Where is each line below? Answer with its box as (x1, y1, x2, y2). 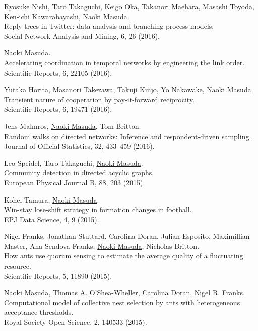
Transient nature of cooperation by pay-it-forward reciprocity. (4, 94, 195, 104)
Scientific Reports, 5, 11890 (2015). (4, 270, 112, 281)
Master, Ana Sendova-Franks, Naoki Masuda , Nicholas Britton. (4, 240, 200, 251)
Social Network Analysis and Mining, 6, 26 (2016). (4, 30, 160, 41)
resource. (4, 260, 31, 271)
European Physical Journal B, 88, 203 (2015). (4, 177, 145, 187)
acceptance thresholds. (4, 307, 74, 317)
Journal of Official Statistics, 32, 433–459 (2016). (4, 141, 155, 151)
